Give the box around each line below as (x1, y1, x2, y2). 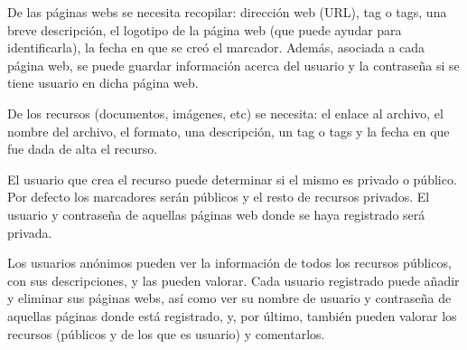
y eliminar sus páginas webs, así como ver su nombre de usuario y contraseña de (7, 289, 452, 307)
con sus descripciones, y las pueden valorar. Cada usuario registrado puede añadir (7, 270, 460, 289)
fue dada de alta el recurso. (7, 139, 158, 158)
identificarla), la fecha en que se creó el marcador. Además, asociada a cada (7, 38, 425, 57)
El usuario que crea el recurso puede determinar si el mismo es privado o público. (7, 169, 457, 188)
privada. (7, 222, 52, 241)
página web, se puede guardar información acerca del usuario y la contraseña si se (7, 55, 460, 74)
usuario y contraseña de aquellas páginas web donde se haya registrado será (7, 204, 425, 223)
